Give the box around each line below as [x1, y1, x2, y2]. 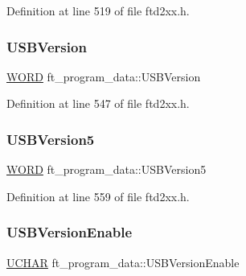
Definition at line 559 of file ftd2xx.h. [6, 187, 190, 204]
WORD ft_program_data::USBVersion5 [6, 161, 207, 178]
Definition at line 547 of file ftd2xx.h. [6, 95, 190, 112]
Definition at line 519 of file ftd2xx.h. [6, 2, 190, 19]
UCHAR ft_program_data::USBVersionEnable [6, 253, 240, 270]
